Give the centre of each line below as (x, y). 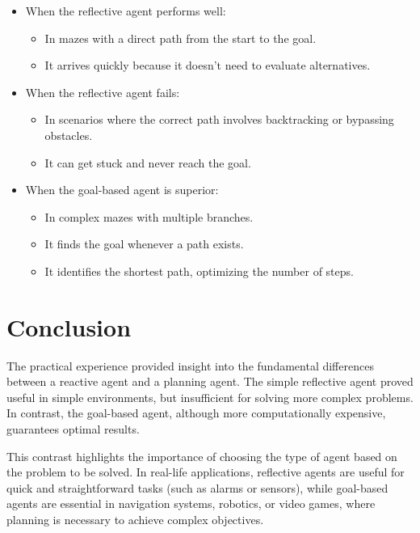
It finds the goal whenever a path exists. (144, 244)
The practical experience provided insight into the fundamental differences (190, 365)
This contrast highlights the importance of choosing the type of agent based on (202, 456)
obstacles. (69, 135)
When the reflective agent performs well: (126, 11)
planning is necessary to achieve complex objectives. (135, 519)
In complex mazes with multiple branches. (149, 216)
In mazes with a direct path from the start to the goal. (181, 38)
